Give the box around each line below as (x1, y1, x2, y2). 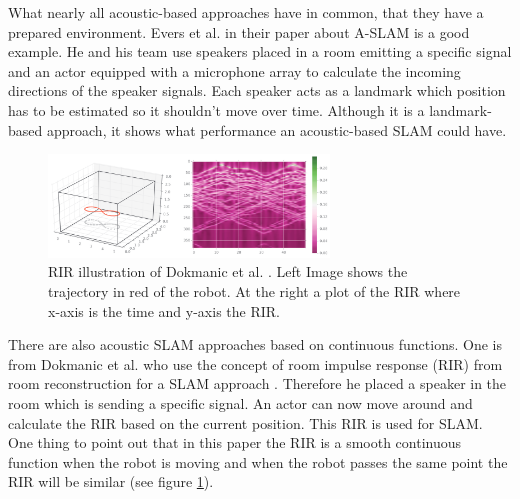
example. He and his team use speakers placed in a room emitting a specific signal (8, 41, 512, 62)
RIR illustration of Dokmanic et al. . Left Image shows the (48, 261, 408, 282)
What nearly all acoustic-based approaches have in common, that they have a (8, 2, 484, 22)
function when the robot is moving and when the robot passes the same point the (8, 451, 508, 472)
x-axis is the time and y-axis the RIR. (48, 300, 280, 321)
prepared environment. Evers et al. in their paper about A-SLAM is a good (8, 21, 470, 42)
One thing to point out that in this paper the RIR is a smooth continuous (8, 432, 462, 453)
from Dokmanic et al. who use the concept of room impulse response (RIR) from (8, 353, 503, 374)
